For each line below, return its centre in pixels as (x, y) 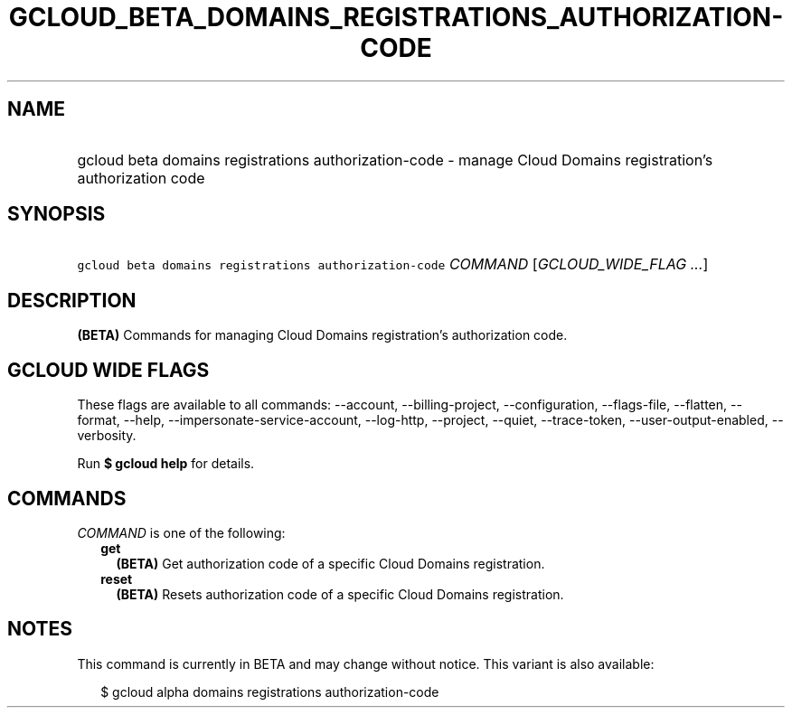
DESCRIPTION (72, 300)
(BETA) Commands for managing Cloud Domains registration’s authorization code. (322, 335)
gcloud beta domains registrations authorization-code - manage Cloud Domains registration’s (395, 160)
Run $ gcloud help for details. (166, 464)
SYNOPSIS (57, 214)
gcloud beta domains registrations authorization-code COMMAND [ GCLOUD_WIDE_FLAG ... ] (393, 264)
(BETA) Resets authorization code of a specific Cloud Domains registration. (340, 594)
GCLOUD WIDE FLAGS (108, 370)
